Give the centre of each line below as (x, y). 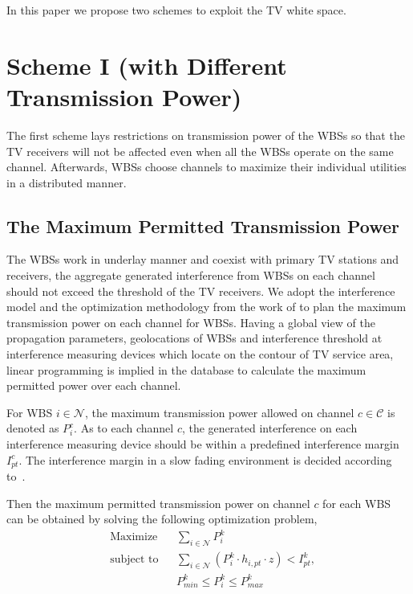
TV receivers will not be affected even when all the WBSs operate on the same (200, 151)
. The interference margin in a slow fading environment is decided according (205, 459)
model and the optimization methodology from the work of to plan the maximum (206, 307)
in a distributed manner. (67, 182)
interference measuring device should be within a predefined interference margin (203, 444)
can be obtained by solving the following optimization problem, (162, 519)
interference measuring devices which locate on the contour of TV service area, (200, 354)
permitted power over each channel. (94, 385)
